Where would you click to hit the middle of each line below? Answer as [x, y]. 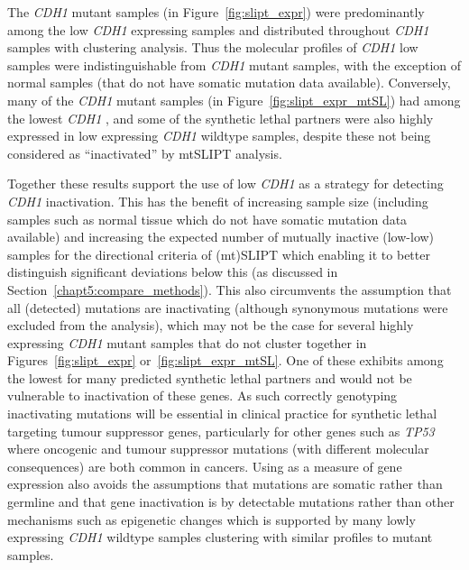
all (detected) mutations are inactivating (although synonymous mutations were [228, 307]
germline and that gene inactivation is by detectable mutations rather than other [231, 502]
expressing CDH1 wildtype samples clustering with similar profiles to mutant [220, 537]
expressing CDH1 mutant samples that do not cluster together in [187, 342]
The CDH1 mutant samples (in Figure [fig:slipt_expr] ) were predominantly [216, 12]
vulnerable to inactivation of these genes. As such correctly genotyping [202, 395]
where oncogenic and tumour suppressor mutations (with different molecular [218, 449]
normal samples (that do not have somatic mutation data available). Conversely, [229, 83]
